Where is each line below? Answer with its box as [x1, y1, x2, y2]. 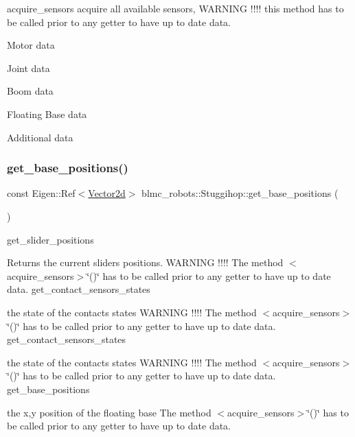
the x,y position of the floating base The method [7, 405, 211, 419]
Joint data [7, 60, 50, 75]
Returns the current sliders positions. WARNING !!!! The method [7, 255, 284, 270]
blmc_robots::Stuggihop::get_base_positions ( [141, 186, 339, 200]
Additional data [7, 130, 73, 144]
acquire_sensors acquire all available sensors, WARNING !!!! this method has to [7, 1, 344, 15]
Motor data [7, 38, 55, 52]
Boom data [7, 84, 54, 98]
